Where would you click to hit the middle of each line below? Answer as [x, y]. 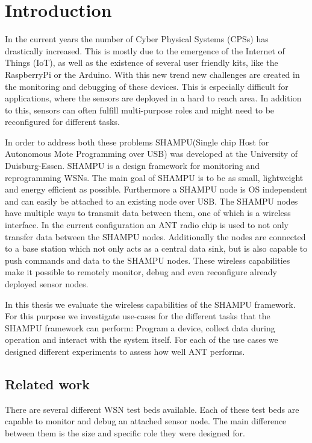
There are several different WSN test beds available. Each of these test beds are [152, 409]
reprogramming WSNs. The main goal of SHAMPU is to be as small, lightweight [154, 177]
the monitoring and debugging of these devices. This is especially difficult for [147, 86]
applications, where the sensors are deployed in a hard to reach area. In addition [153, 98]
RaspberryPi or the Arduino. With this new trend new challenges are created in [152, 74]
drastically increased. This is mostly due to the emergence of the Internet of [145, 50]
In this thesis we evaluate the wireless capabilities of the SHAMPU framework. [150, 304]
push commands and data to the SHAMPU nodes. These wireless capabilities [148, 260]
